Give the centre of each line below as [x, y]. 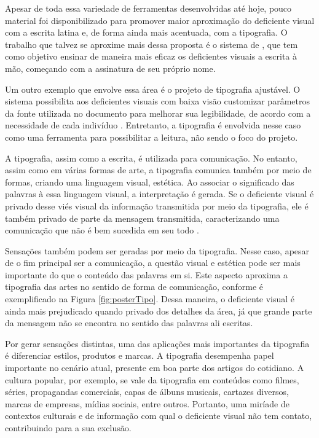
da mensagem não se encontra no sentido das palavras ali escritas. [129, 323]
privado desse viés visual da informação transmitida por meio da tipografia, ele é [157, 205]
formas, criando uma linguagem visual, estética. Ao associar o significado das [150, 182]
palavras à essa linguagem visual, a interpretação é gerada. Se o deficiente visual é [159, 194]
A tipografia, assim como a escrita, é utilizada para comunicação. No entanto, [151, 158]
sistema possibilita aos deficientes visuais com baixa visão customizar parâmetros [157, 101]
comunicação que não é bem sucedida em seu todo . [102, 230]
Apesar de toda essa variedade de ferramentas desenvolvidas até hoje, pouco [148, 8]
